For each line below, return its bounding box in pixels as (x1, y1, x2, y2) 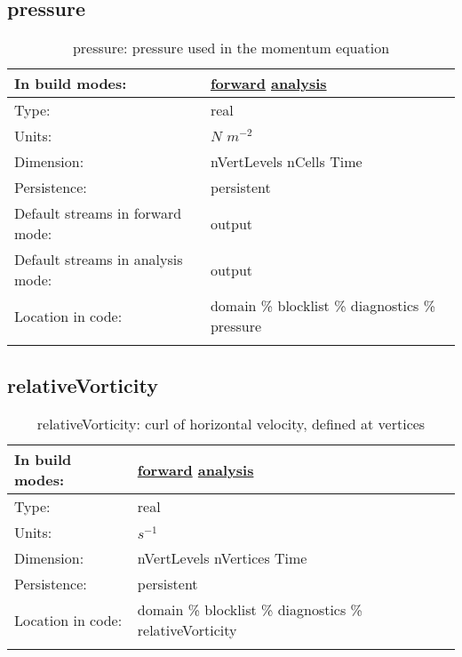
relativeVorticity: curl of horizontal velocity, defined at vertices (36, 413, 426, 435)
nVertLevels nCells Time (210, 151, 362, 172)
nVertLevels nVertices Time (137, 548, 307, 569)
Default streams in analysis (14, 249, 183, 270)
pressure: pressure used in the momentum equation (72, 37, 390, 59)
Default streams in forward (14, 203, 182, 224)
